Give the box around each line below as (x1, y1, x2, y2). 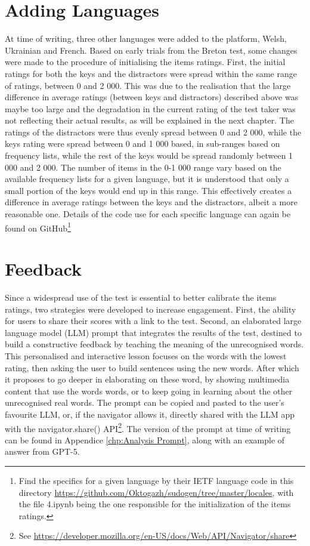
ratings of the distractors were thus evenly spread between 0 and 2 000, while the (5, 125, 302, 138)
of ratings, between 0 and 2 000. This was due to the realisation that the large (5, 79, 291, 91)
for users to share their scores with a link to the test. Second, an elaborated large (5, 314, 302, 327)
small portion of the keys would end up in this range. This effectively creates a (5, 184, 292, 196)
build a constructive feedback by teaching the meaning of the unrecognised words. (5, 338, 304, 350)
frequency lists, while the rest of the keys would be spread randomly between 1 (5, 149, 293, 162)
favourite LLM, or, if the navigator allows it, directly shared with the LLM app (5, 408, 295, 420)
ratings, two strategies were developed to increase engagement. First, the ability (5, 303, 296, 315)
